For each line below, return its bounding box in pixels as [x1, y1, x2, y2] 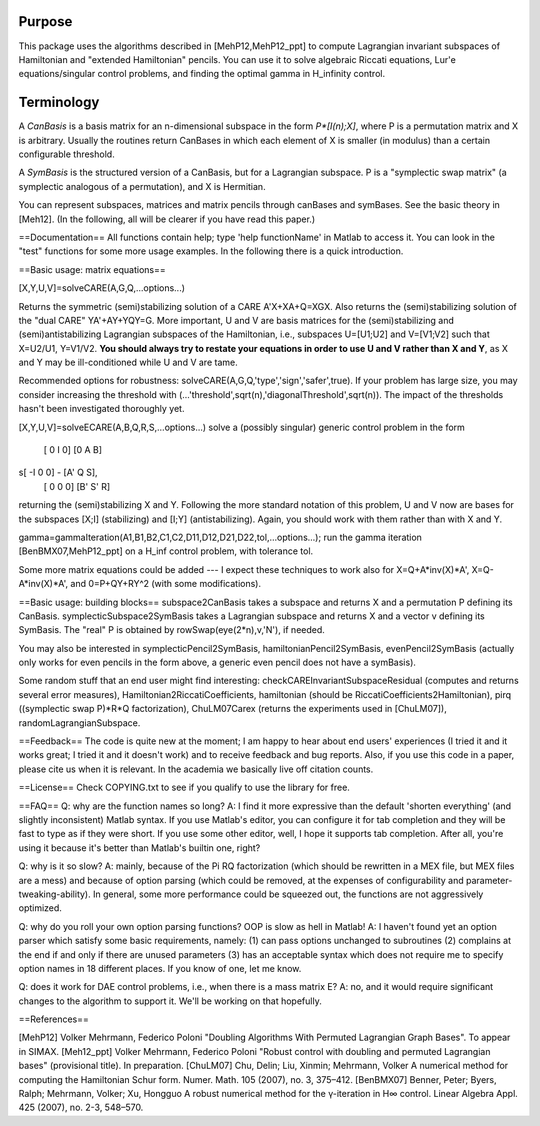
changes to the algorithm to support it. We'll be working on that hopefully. [18, 995, 322, 1007]
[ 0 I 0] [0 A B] [43, 444, 103, 456]
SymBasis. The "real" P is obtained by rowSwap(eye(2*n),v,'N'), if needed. [18, 624, 325, 636]
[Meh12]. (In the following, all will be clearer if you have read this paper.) [18, 213, 315, 225]
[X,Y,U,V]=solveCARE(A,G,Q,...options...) [18, 282, 185, 294]
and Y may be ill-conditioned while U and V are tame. [18, 356, 239, 369]
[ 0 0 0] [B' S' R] [43, 480, 111, 492]
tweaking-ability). [18, 888, 91, 900]
